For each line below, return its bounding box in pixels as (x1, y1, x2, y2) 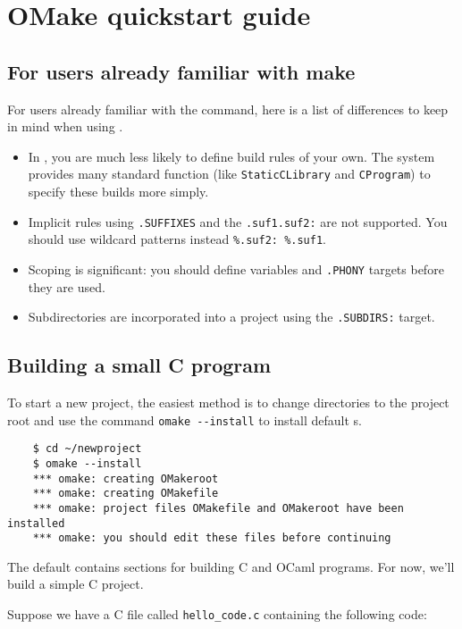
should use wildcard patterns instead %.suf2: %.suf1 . (28, 230, 327, 248)
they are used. (28, 277, 105, 296)
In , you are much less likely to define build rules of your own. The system (28, 147, 435, 165)
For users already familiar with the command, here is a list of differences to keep (7, 99, 449, 118)
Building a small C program (7, 351, 272, 379)
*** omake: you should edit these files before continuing (32, 532, 391, 545)
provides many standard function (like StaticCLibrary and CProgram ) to (28, 164, 431, 183)
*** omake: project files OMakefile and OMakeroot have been (32, 501, 404, 515)
